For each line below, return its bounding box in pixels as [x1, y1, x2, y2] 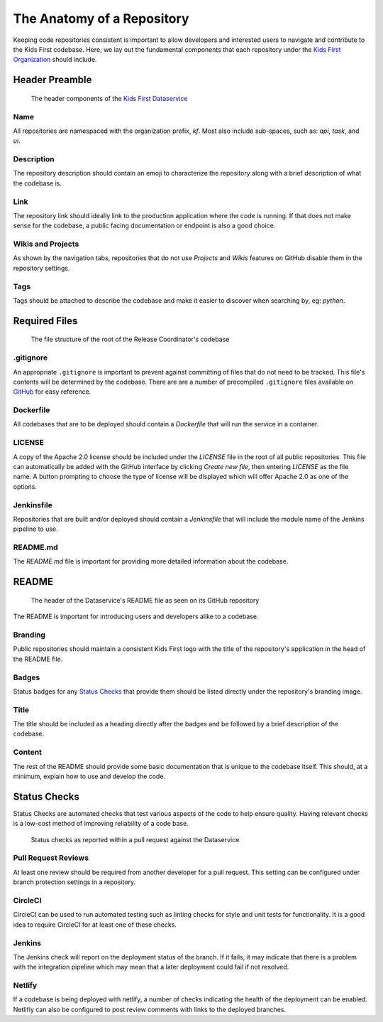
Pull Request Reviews [13, 853, 89, 863]
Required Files [13, 315, 78, 327]
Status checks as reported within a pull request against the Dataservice [30, 835, 240, 844]
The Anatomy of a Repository [13, 11, 189, 26]
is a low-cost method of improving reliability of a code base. [13, 819, 189, 828]
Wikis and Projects [13, 239, 79, 249]
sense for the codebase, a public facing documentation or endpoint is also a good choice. [13, 221, 276, 230]
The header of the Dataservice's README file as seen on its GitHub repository [30, 596, 260, 604]
